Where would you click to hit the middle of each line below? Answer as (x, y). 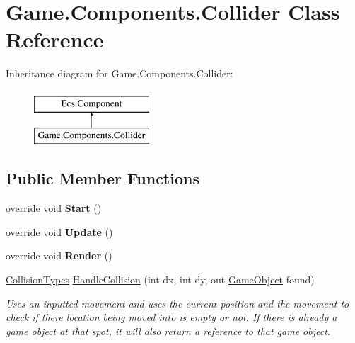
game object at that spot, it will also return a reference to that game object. (168, 331)
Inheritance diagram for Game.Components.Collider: (120, 73)
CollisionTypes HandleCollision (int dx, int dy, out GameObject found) (160, 280)
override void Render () (59, 255)
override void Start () (54, 208)
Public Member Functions (103, 178)
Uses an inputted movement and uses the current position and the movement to (177, 303)
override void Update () (59, 231)
